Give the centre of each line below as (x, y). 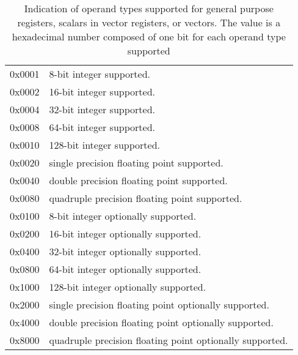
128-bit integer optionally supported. (128, 287)
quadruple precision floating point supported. (146, 198)
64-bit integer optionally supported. (125, 269)
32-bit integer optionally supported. (125, 251)
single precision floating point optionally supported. (159, 305)
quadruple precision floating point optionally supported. (169, 340)
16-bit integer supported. (102, 92)
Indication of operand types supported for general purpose (149, 8)
